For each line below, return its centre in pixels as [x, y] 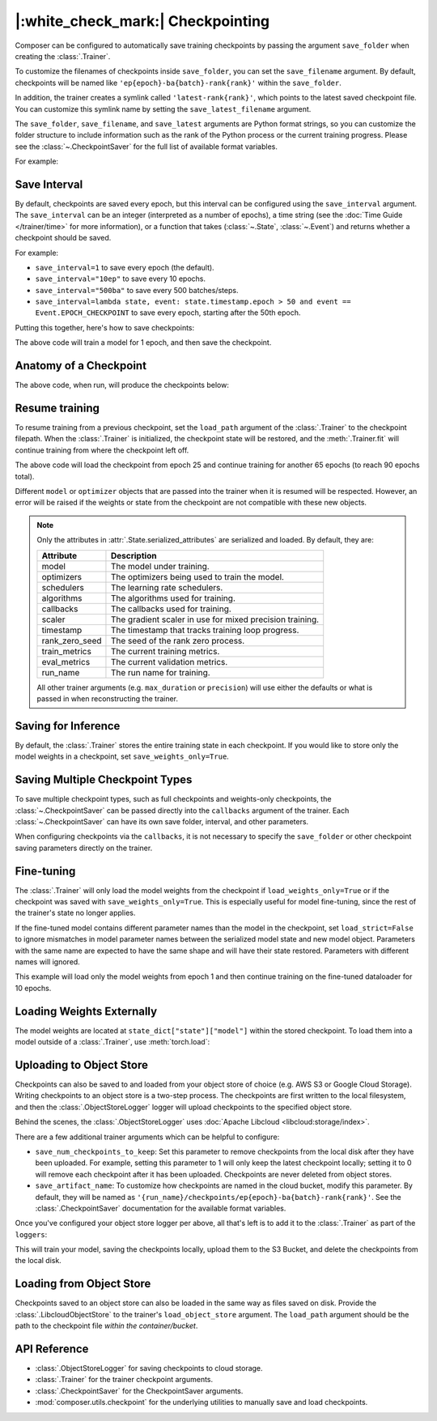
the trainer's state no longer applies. [75, 913]
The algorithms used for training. [173, 598]
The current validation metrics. [169, 662]
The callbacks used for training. [171, 609]
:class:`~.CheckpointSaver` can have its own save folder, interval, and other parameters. [162, 821]
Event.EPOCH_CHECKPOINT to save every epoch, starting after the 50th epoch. [168, 313]
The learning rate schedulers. [167, 587]
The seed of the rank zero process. [178, 640]
